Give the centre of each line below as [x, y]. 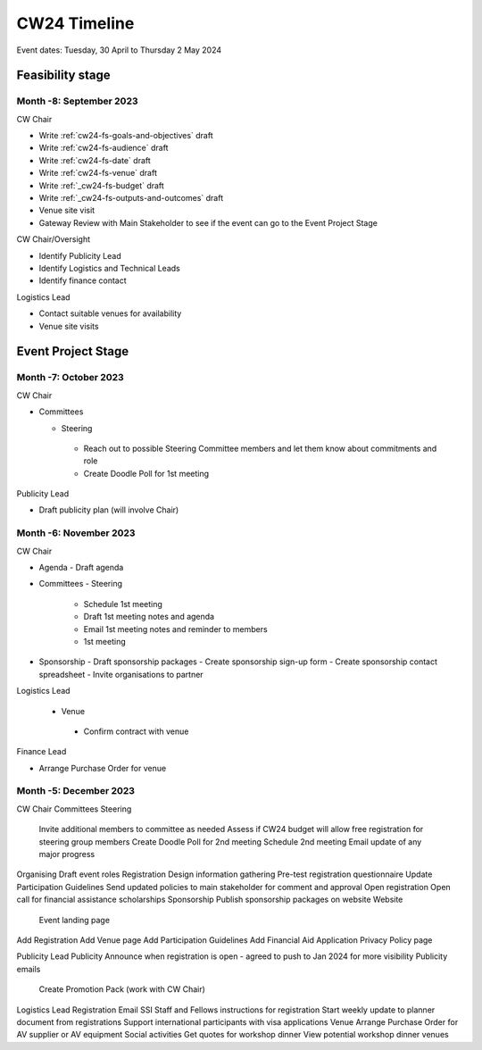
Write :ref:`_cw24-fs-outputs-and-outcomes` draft [131, 198]
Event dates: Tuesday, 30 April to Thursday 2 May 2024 [119, 50]
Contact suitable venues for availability [110, 313]
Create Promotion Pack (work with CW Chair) [122, 989]
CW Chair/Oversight [54, 239]
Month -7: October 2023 [70, 378]
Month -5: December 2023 [76, 791]
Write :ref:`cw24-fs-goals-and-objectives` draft [126, 136]
